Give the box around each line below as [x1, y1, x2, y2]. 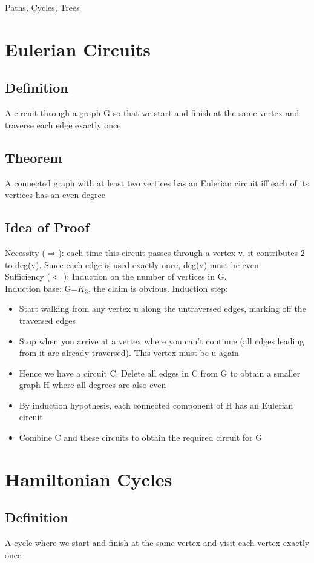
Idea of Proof [5, 218, 90, 237]
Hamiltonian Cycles [5, 466, 172, 491]
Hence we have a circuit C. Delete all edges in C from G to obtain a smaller [19, 366, 301, 379]
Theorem [5, 148, 62, 166]
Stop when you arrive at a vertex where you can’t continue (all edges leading [19, 334, 304, 347]
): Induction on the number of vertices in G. [63, 270, 227, 283]
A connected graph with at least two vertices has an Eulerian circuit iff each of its [5, 176, 309, 189]
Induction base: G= [5, 281, 78, 294]
